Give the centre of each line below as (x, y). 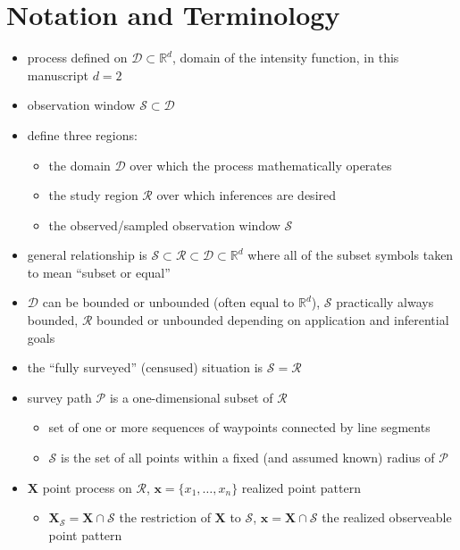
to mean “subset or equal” (99, 272)
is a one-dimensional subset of (191, 397)
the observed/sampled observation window (164, 225)
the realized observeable (387, 517)
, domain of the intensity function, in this (285, 58)
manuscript (58, 75)
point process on (87, 487)
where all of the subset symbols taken (351, 255)
